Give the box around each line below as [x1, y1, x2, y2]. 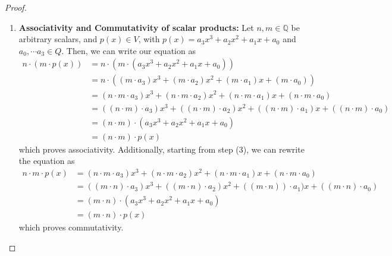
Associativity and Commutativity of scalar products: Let [18, 21, 254, 33]
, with [138, 33, 160, 45]
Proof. [5, 1, 27, 13]
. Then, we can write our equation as [61, 44, 196, 56]
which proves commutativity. [18, 221, 124, 233]
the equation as [18, 154, 75, 167]
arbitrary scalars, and [18, 33, 98, 45]
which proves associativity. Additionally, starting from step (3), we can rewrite [18, 143, 305, 155]
